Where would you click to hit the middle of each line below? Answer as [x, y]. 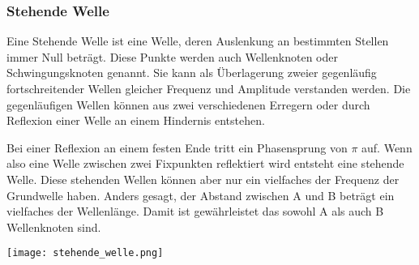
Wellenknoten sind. [54, 227]
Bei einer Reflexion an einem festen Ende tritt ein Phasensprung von [177, 147]
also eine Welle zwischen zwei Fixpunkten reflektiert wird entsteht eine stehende [205, 163]
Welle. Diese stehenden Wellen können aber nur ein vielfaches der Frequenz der [203, 179]
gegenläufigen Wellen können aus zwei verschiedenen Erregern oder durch [188, 104]
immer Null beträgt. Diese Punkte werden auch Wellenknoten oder [172, 56]
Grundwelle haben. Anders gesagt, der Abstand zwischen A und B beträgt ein [201, 195]
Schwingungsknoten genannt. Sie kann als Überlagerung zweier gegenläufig [192, 73]
